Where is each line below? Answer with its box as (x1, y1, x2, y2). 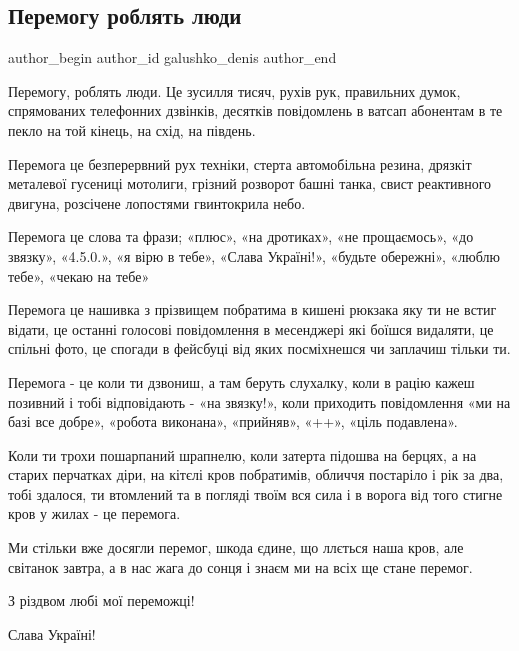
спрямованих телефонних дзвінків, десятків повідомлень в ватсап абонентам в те (8, 100, 503, 121)
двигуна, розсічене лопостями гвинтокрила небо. (8, 192, 306, 213)
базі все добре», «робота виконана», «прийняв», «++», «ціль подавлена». (8, 411, 458, 432)
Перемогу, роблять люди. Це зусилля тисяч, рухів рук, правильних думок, (8, 80, 461, 101)
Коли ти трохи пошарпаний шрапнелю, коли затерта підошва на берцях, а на (8, 444, 477, 465)
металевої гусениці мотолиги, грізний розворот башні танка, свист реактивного (8, 173, 492, 194)
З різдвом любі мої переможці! (8, 590, 195, 611)
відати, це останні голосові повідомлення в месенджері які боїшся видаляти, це (8, 318, 494, 339)
